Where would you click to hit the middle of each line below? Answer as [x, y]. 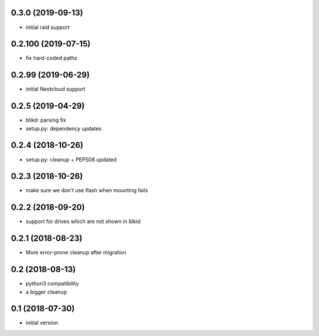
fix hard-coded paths [51, 58]
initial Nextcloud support [56, 89]
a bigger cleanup [46, 292]
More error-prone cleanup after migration [76, 253]
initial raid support [48, 27]
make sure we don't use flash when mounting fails [87, 190]
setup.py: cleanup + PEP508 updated [71, 159]
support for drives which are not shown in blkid [83, 221]
